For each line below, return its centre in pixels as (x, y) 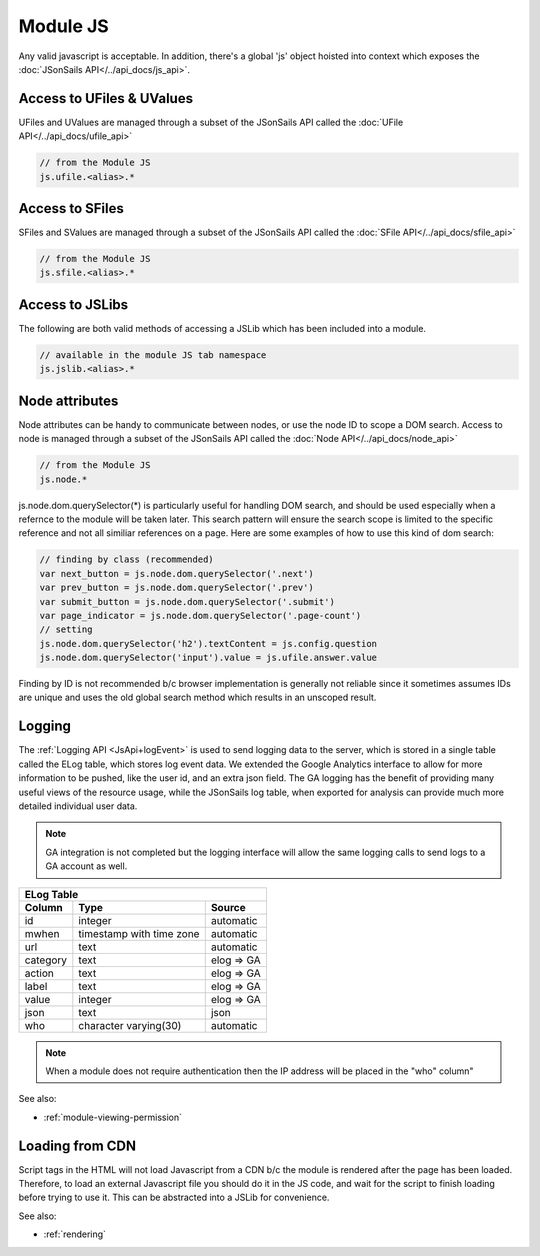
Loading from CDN (77, 1145)
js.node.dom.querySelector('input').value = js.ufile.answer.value (208, 658)
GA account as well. (86, 866)
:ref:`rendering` (75, 1234)
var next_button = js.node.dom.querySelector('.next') (176, 573)
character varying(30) (130, 1025)
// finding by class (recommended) (126, 559)
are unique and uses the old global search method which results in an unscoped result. (197, 697)
